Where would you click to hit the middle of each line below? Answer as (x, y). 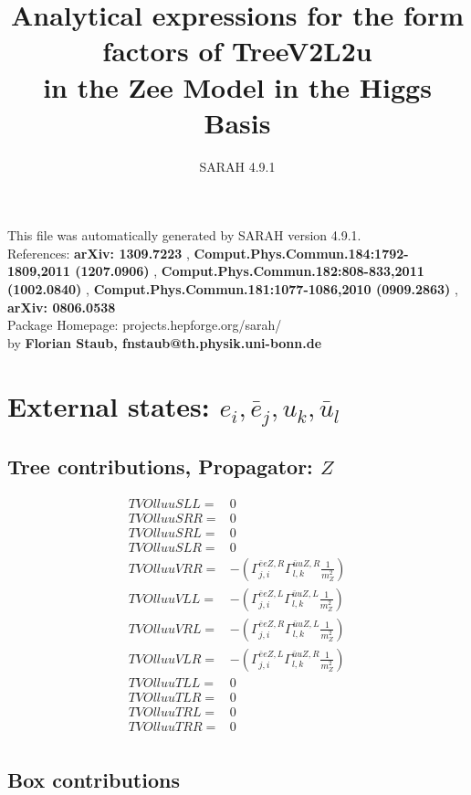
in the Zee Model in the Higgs (237, 86)
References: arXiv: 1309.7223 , (99, 253)
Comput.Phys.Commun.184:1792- (301, 253)
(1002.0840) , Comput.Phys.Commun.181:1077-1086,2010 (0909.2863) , (233, 289)
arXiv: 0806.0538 (62, 307)
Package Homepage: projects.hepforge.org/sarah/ (145, 325)
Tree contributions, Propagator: (160, 466)
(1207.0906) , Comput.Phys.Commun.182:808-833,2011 (250, 271)
